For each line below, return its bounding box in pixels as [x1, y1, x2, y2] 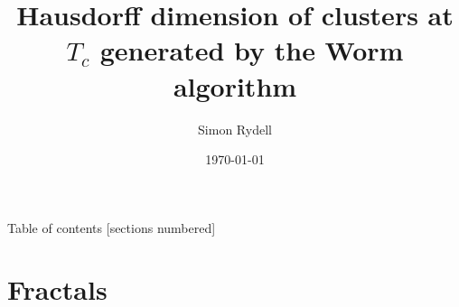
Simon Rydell [198, 119, 272, 138]
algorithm [173, 67, 297, 104]
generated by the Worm [99, 32, 404, 69]
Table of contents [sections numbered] [7, 218, 216, 237]
